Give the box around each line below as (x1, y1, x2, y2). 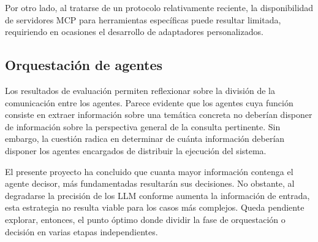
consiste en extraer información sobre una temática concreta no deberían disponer (5, 108, 312, 121)
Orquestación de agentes (5, 55, 163, 74)
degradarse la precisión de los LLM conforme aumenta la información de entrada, (5, 189, 310, 201)
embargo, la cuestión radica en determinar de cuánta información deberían (5, 132, 285, 145)
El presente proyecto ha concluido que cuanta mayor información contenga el (5, 165, 293, 178)
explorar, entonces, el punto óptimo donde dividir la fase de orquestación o (5, 213, 286, 225)
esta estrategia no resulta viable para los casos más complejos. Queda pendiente (5, 201, 305, 214)
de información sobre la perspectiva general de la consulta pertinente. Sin (5, 120, 281, 133)
